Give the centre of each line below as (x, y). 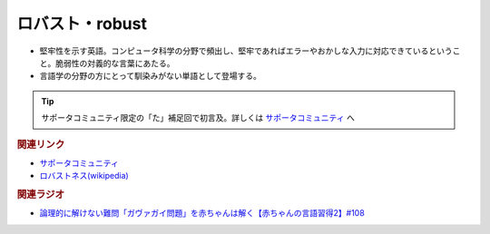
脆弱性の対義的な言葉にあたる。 (115, 63)
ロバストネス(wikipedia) (84, 176)
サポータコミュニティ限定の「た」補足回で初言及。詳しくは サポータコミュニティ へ (198, 118)
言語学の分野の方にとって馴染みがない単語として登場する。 (151, 76)
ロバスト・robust (82, 24)
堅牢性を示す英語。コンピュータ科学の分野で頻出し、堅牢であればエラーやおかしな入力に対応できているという (246, 51)
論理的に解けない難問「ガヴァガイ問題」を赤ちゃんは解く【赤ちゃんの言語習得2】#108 (202, 213)
